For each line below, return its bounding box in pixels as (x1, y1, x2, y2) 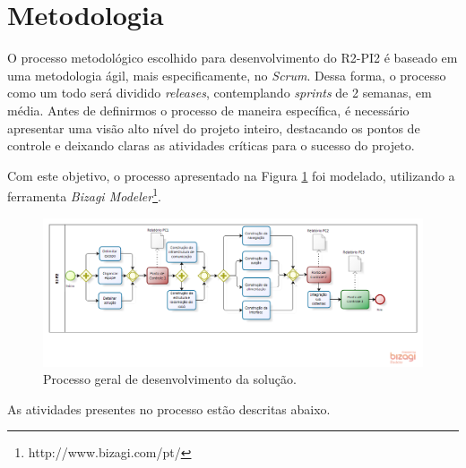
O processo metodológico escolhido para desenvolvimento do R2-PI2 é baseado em (7, 48, 458, 67)
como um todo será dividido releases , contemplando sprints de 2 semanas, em (7, 83, 432, 102)
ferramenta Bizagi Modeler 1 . (7, 184, 161, 205)
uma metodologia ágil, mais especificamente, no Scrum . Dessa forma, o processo (7, 65, 446, 84)
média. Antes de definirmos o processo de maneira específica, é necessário (7, 100, 410, 119)
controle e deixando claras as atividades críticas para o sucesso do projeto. (7, 136, 415, 155)
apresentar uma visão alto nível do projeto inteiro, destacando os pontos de (7, 118, 420, 137)
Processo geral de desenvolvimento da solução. (43, 370, 297, 388)
